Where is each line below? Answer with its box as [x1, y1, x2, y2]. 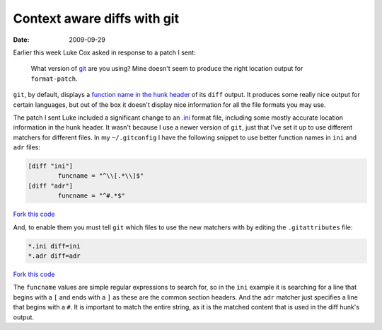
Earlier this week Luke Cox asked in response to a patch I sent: [13, 48, 196, 57]
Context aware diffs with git [13, 11, 180, 26]
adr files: [13, 143, 40, 152]
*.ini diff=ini [28, 241, 81, 250]
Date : [13, 35, 30, 44]
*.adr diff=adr [28, 251, 81, 260]
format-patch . [30, 74, 78, 83]
